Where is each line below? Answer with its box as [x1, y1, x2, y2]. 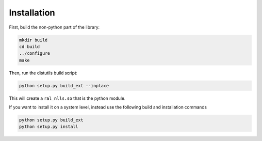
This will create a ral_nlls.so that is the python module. [9, 95, 126, 101]
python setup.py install [19, 124, 79, 129]
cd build [19, 44, 40, 49]
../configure [19, 51, 50, 56]
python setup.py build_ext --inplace [19, 83, 109, 88]
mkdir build [19, 37, 48, 43]
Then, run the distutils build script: [9, 70, 78, 76]
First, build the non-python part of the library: [9, 24, 100, 30]
